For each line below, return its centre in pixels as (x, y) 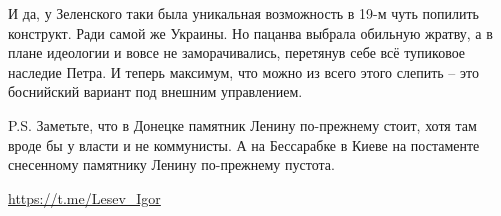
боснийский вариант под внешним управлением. (155, 91)
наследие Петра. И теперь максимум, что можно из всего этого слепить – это (243, 71)
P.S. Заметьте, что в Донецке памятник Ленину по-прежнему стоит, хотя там (242, 124)
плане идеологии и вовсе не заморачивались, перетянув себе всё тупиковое (237, 52)
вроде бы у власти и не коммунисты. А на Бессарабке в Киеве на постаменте (244, 144)
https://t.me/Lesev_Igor (84, 197)
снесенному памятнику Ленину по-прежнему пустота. (171, 164)
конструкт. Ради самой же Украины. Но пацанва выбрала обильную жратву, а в (250, 32)
